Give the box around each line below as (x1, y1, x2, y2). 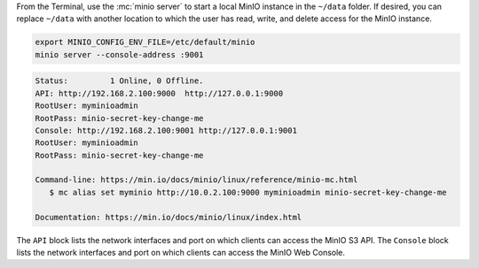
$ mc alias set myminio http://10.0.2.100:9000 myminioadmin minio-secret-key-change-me (49, 187, 447, 197)
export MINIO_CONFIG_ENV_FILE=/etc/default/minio (35, 37, 255, 48)
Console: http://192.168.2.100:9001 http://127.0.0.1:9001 (35, 125, 297, 135)
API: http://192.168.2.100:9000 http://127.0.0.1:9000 (35, 88, 284, 98)
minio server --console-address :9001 (35, 50, 204, 59)
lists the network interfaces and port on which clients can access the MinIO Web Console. (16, 248, 346, 258)
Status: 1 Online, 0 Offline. (35, 76, 204, 86)
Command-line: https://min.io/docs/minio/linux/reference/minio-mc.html (35, 175, 358, 185)
